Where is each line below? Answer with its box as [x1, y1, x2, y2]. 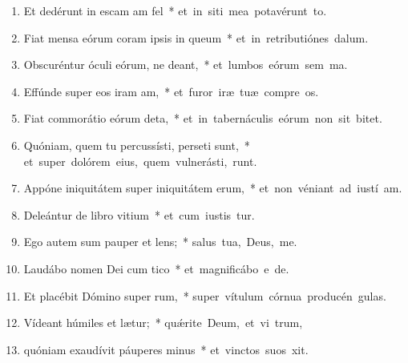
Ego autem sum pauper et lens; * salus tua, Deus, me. [23, 233, 297, 250]
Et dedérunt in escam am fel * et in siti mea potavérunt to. [23, 2, 327, 18]
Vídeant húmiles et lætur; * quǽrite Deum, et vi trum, [23, 314, 303, 331]
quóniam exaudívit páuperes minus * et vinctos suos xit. [23, 341, 309, 357]
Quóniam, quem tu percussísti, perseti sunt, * [23, 136, 250, 153]
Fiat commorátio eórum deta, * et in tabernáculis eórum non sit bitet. [23, 110, 382, 127]
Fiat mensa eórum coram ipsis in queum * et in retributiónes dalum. [23, 29, 369, 46]
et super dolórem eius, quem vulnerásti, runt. [23, 152, 257, 169]
